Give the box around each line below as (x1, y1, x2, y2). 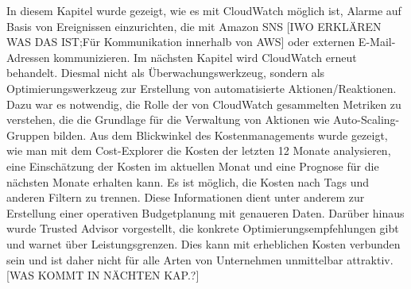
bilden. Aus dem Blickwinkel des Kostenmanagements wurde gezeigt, (52, 126, 388, 143)
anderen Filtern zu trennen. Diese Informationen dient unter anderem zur (6, 189, 365, 206)
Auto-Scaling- (333, 111, 400, 128)
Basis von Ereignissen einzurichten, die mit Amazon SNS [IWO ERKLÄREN (6, 17, 382, 34)
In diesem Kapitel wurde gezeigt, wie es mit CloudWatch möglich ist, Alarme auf (6, 2, 401, 18)
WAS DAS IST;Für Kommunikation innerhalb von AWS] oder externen (6, 33, 355, 50)
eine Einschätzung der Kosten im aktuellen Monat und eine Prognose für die (6, 157, 379, 174)
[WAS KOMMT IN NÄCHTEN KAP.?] (6, 267, 200, 283)
